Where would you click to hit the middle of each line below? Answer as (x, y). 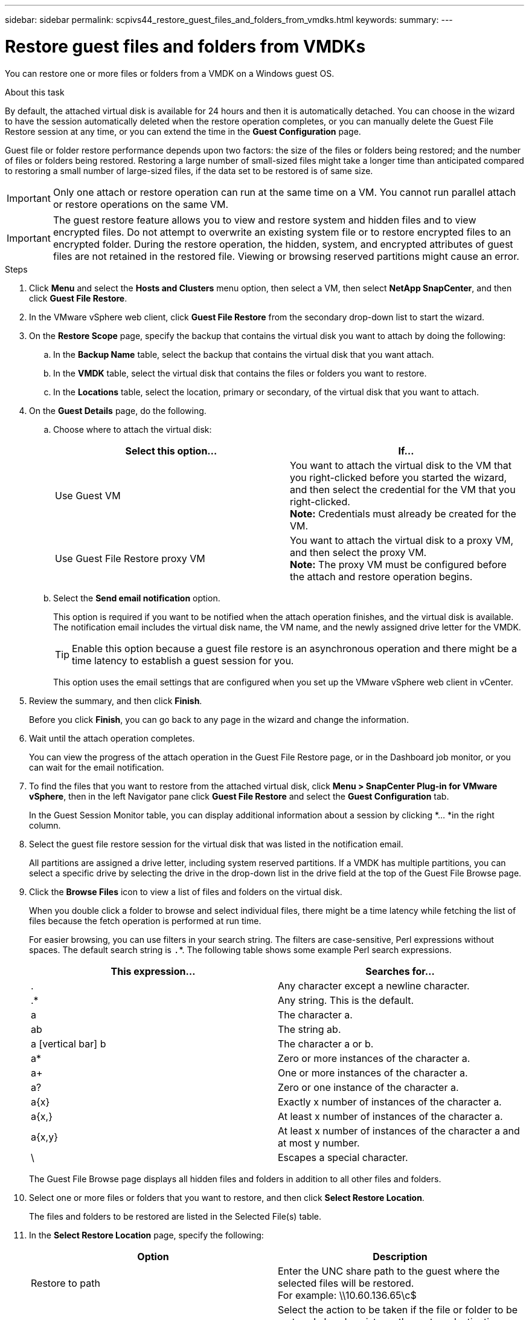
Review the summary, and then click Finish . (116, 700)
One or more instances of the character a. (373, 1072)
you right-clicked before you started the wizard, (399, 477)
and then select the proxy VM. (358, 552)
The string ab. (309, 1029)
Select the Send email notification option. (137, 598)
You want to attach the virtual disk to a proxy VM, (402, 540)
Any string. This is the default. (346, 1000)
